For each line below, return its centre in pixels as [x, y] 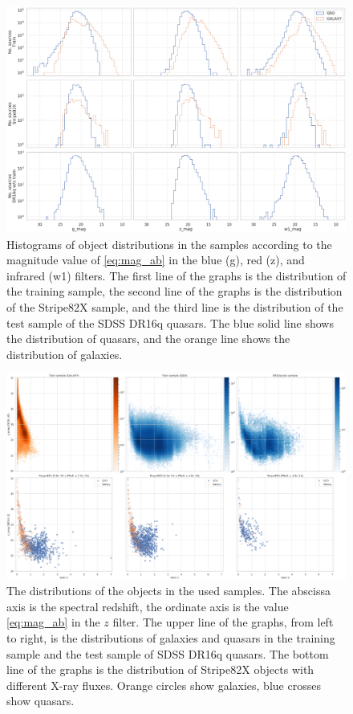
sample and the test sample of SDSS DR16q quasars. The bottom [168, 653]
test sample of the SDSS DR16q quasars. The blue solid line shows [170, 322]
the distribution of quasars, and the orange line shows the [148, 339]
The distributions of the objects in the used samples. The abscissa [168, 591]
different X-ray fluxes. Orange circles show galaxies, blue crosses [164, 685]
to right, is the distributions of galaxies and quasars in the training [171, 637]
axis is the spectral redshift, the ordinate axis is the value [148, 606]
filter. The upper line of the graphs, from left [223, 622]
